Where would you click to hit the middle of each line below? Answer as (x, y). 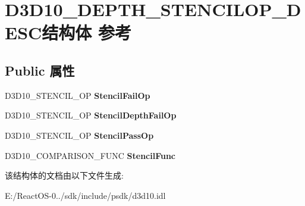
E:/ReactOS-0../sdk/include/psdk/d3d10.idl (85, 195)
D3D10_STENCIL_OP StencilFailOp (78, 95)
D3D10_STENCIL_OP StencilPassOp (79, 135)
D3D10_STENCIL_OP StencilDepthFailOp (91, 115)
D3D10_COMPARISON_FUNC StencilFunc (90, 155)
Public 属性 (40, 70)
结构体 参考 (87, 32)
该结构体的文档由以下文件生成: (64, 175)
